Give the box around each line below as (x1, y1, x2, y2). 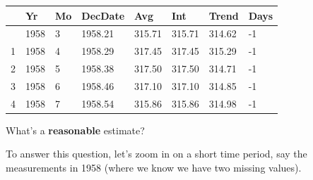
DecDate (81, 8, 125, 22)
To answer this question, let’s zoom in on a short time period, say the (6, 146, 307, 161)
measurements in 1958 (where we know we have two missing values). (6, 160, 302, 174)
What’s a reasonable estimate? (6, 122, 145, 137)
